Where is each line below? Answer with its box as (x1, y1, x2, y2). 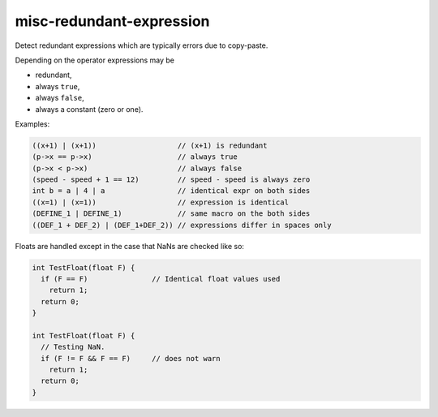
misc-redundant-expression (15, 12, 210, 30)
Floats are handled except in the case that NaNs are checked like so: (15, 241, 245, 251)
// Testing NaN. (41, 342, 105, 352)
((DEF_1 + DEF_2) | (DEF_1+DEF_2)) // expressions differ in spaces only (32, 220, 332, 230)
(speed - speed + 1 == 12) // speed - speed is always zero (32, 175, 311, 184)
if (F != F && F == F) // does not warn (41, 354, 221, 363)
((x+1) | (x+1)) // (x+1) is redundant (32, 140, 268, 150)
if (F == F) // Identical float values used (41, 274, 281, 283)
